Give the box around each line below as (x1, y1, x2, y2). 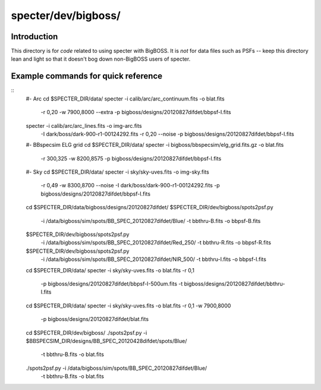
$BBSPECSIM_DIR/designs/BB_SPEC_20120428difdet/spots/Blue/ (26, 337, 187, 344)
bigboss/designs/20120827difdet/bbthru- (184, 280, 285, 287)
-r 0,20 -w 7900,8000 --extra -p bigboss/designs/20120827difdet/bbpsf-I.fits (40, 109, 231, 116)
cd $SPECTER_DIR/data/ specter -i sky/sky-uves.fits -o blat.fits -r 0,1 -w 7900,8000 (26, 302, 231, 309)
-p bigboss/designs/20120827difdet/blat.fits (40, 316, 149, 323)
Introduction (11, 32, 58, 42)
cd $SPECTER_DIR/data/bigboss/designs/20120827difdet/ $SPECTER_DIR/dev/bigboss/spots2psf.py (26, 204, 273, 211)
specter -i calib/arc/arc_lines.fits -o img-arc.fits (26, 122, 142, 129)
